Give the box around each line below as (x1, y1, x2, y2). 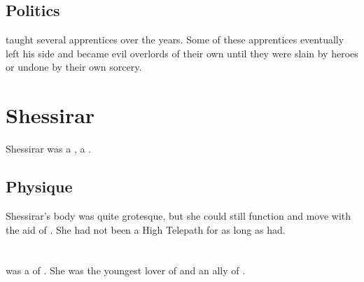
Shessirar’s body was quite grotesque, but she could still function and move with (6, 208, 351, 223)
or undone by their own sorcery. (6, 59, 142, 74)
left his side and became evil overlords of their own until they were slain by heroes (6, 45, 358, 60)
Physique (6, 176, 73, 197)
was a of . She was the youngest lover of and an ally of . (6, 263, 246, 278)
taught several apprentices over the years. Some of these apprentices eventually (6, 32, 344, 47)
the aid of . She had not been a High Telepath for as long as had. (6, 222, 286, 237)
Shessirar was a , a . (6, 141, 92, 156)
